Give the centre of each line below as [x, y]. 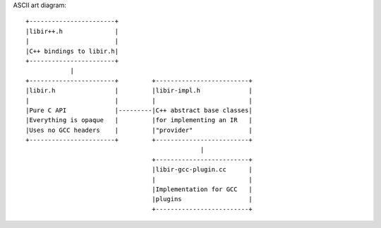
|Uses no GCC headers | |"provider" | [139, 130]
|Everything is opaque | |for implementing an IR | [139, 120]
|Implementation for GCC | [202, 190]
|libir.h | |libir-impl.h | [139, 91]
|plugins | [202, 199]
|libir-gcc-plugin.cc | [202, 170]
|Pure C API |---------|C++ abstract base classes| [139, 110]
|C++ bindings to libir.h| [72, 51]
